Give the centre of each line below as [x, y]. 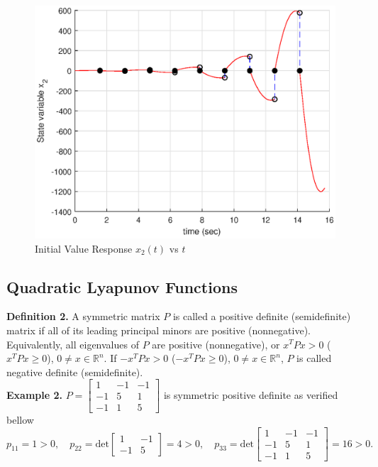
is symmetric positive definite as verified [251, 394]
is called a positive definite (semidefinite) [262, 316]
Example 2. [34, 394]
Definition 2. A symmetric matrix [83, 316]
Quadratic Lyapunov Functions [122, 286]
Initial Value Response [84, 248]
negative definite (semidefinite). [75, 372]
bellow [20, 420]
